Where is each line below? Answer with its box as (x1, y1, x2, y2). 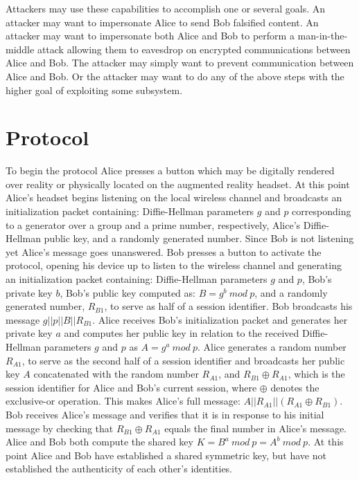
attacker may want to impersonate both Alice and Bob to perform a (6, 28, 295, 43)
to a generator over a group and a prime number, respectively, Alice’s (6, 217, 301, 232)
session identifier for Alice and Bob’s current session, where (6, 380, 257, 394)
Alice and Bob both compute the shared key (6, 434, 193, 449)
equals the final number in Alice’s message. (164, 421, 347, 435)
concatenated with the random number (33, 367, 199, 381)
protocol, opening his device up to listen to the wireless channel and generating (6, 258, 342, 273)
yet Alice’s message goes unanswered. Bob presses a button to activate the (6, 244, 322, 259)
